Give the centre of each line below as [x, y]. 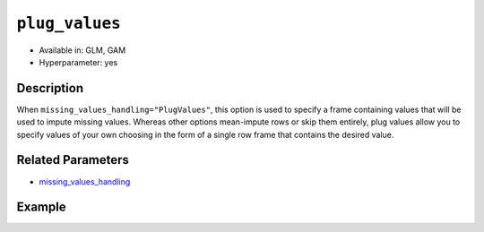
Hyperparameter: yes [78, 62]
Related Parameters [73, 160]
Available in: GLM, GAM [82, 50]
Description [50, 88]
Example [41, 207]
